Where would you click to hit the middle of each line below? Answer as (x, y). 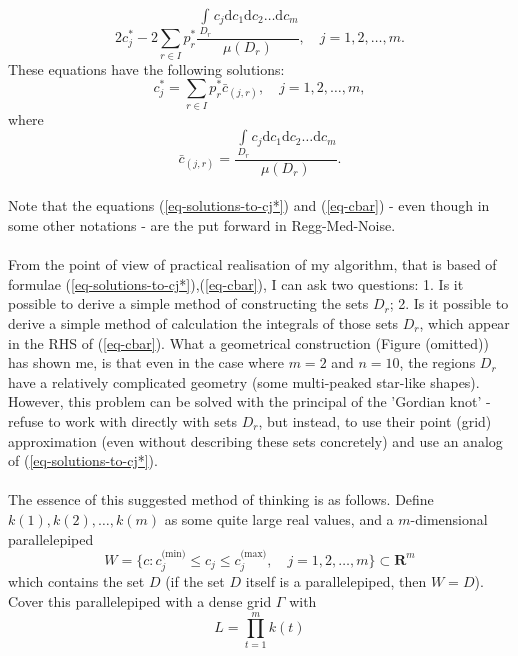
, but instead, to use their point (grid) (375, 420)
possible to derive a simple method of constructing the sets (188, 303)
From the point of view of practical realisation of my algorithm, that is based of (252, 264)
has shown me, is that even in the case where (146, 362)
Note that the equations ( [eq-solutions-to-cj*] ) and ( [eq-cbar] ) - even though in (249, 205)
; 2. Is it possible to (449, 303)
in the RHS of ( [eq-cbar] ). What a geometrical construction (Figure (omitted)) (248, 342)
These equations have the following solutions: (146, 68)
